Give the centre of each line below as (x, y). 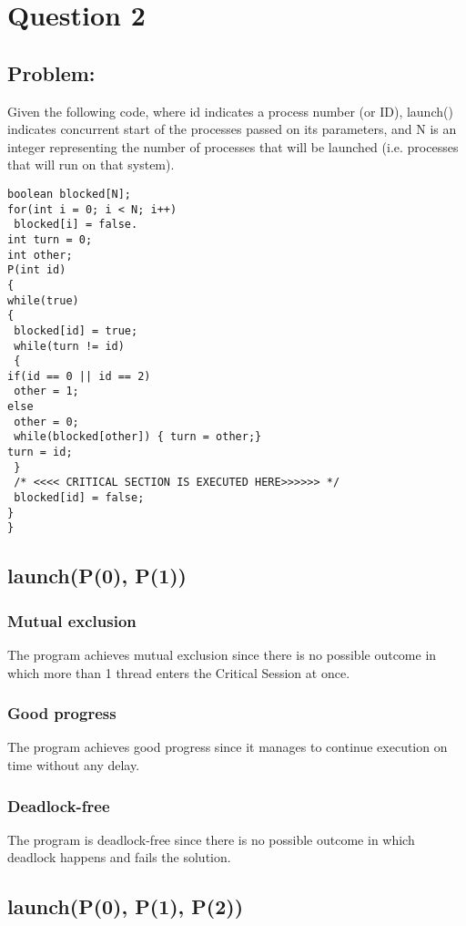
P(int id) (37, 270)
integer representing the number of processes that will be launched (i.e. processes (233, 146)
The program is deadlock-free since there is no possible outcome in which (211, 839)
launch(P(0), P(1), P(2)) (126, 906)
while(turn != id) (69, 346)
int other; (40, 255)
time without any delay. (74, 765)
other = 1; (46, 391)
